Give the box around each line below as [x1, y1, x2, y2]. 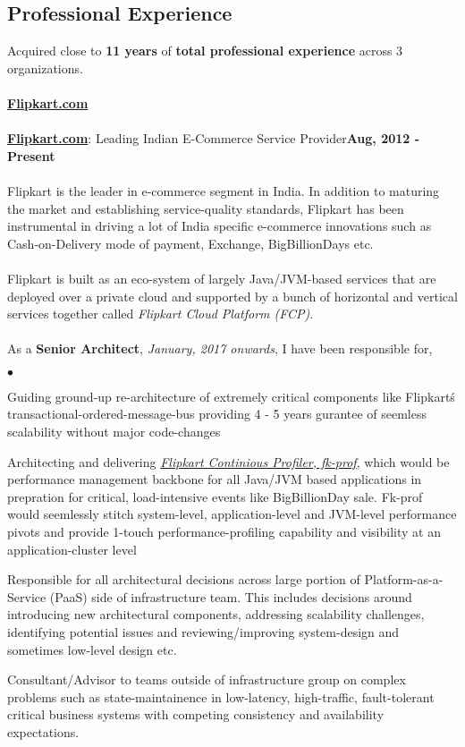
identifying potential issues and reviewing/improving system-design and [7, 623, 400, 641]
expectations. [7, 722, 80, 741]
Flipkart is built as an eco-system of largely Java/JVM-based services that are [7, 268, 436, 287]
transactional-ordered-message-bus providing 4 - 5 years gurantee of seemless [7, 404, 427, 423]
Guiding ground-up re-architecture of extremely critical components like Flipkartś [7, 386, 455, 405]
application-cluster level [7, 539, 137, 558]
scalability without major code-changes [7, 422, 221, 441]
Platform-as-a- [364, 570, 444, 589]
